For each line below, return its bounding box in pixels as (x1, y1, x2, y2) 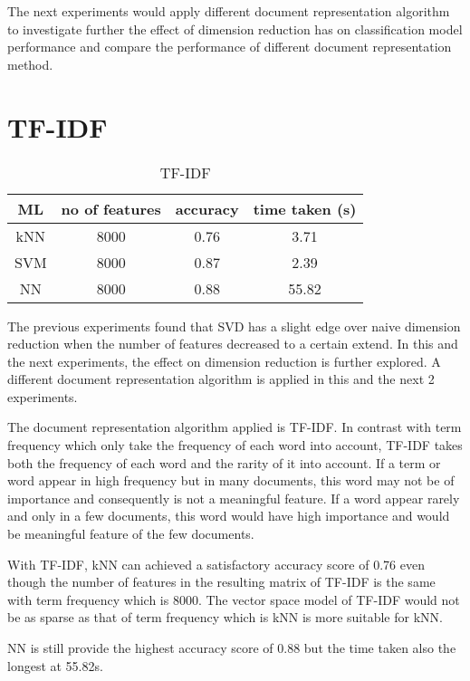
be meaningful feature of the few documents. (7, 524, 254, 543)
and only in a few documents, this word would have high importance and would (7, 506, 450, 525)
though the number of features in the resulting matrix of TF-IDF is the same (7, 572, 436, 591)
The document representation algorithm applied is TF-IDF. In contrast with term (7, 417, 462, 436)
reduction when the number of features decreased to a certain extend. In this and (7, 334, 458, 353)
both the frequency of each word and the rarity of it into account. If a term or (7, 453, 441, 472)
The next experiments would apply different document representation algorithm (7, 2, 450, 20)
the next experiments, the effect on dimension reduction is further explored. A (7, 351, 441, 370)
